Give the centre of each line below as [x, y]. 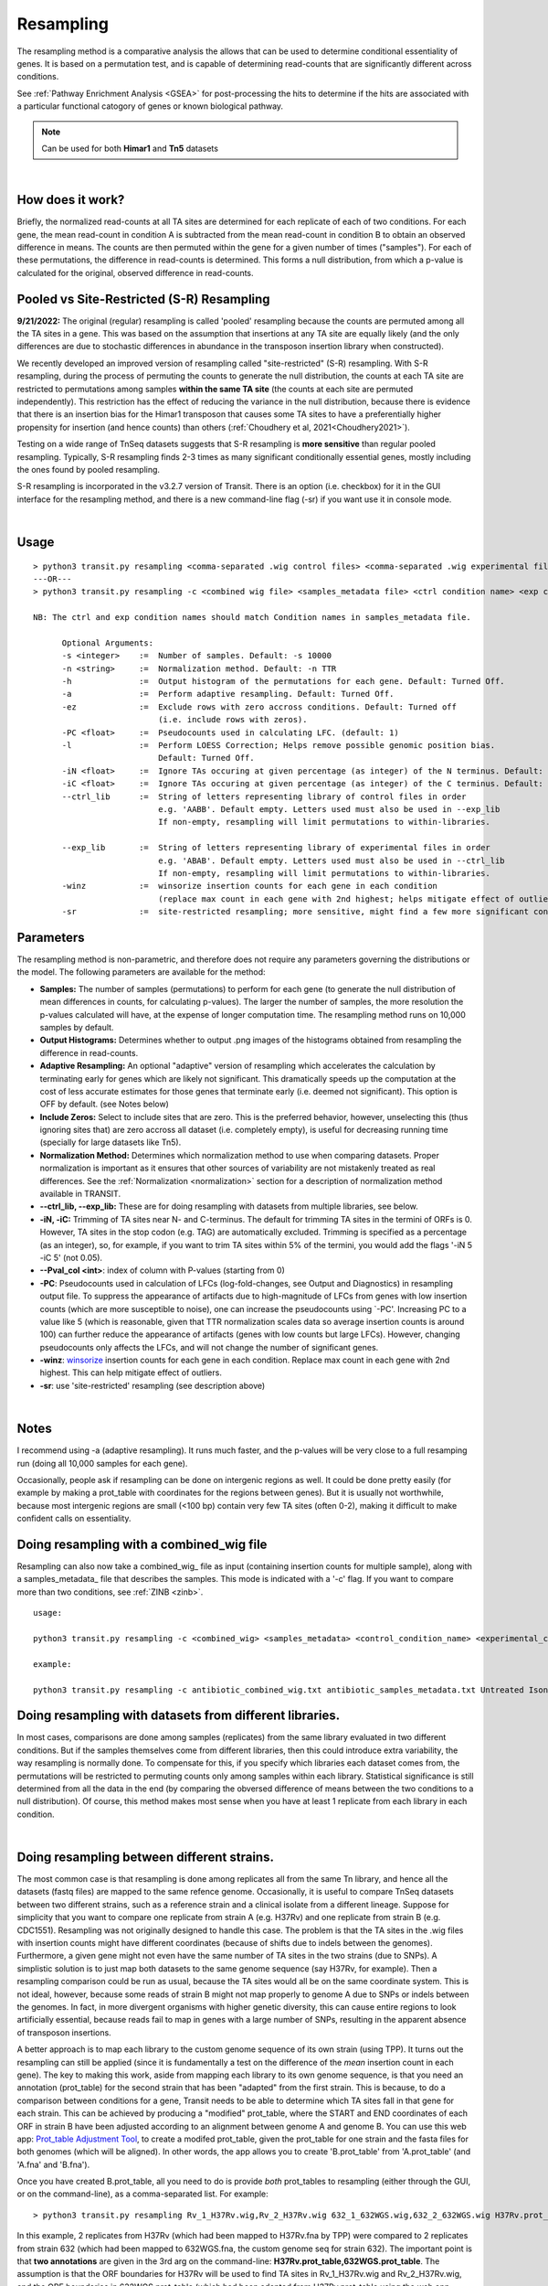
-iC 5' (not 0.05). [71, 1257]
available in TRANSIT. [80, 1194]
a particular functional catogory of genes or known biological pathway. [150, 106]
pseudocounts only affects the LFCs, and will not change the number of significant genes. [209, 1347]
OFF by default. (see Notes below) [104, 1104]
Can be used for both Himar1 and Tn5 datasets [130, 148]
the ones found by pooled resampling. [88, 469]
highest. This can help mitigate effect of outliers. [131, 1373]
